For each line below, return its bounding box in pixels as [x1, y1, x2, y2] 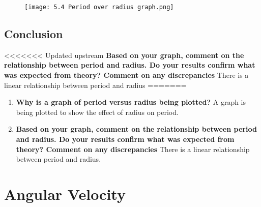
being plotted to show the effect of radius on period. [16, 106, 179, 117]
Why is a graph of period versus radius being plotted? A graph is [16, 97, 246, 107]
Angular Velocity [4, 183, 126, 204]
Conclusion [4, 26, 63, 42]
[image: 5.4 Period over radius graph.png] [24, 4, 174, 11]
